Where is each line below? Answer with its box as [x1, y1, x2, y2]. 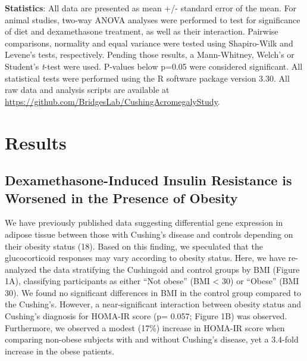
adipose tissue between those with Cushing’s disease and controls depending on [5, 228, 293, 240]
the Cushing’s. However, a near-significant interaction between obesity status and [5, 298, 301, 310]
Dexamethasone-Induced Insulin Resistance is [5, 171, 292, 189]
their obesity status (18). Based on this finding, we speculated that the [5, 239, 263, 252]
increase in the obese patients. [5, 344, 114, 357]
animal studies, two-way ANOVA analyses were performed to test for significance [5, 13, 300, 26]
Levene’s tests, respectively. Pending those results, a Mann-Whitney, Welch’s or [5, 48, 295, 61]
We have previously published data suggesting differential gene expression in [5, 216, 283, 229]
